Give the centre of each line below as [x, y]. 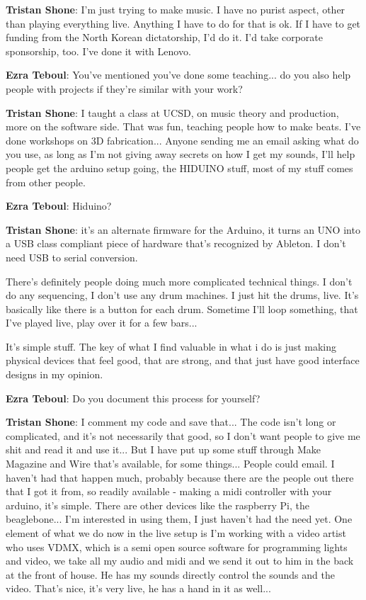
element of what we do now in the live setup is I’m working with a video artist [176, 533]
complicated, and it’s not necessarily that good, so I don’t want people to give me [183, 435]
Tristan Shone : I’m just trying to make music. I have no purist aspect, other [176, 9]
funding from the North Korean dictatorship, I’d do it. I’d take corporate [164, 37]
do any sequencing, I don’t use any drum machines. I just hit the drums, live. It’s [182, 295]
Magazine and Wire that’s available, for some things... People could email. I [170, 464]
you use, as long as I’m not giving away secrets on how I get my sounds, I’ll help [181, 154]
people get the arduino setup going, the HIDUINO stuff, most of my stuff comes [179, 168]
